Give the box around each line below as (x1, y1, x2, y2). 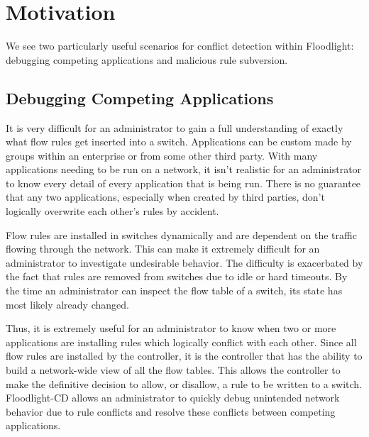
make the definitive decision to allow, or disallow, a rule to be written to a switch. (6, 376, 362, 391)
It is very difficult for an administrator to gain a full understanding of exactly (6, 120, 343, 135)
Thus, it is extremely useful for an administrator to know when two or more (6, 321, 336, 336)
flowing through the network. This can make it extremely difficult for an (6, 241, 320, 256)
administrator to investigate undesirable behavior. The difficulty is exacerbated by (6, 255, 363, 270)
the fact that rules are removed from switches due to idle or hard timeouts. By (6, 269, 348, 284)
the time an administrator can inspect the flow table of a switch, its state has (6, 283, 343, 298)
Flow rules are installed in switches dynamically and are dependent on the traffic (6, 227, 357, 242)
